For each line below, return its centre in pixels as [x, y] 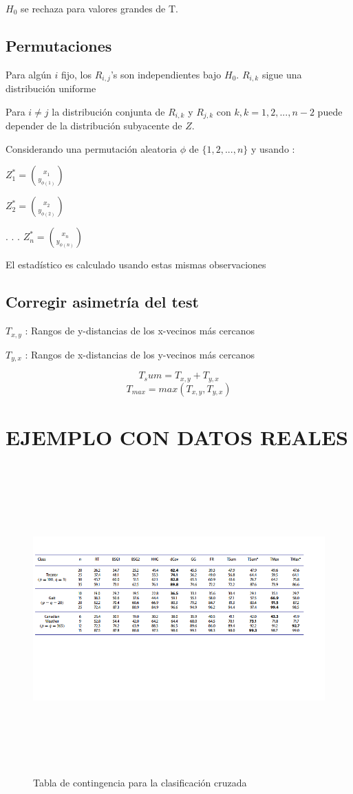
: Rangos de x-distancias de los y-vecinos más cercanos [140, 354]
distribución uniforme [51, 88]
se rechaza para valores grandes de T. [99, 8]
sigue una [282, 74]
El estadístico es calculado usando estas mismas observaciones [136, 265]
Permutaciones [59, 45]
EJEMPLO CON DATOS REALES [177, 437]
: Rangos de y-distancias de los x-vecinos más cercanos [140, 331]
